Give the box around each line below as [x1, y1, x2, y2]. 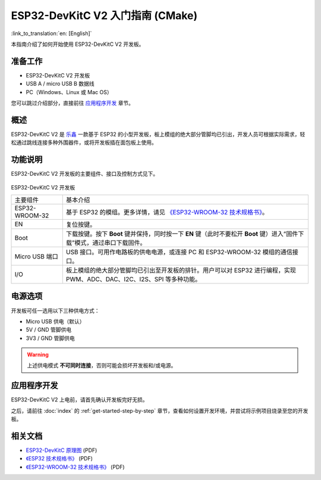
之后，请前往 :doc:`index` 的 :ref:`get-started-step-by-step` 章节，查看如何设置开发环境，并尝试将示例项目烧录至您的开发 [11, 407, 309, 414]
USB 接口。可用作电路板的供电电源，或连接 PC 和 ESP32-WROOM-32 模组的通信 [65, 248, 292, 256]
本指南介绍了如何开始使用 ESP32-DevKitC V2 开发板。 [11, 40, 144, 48]
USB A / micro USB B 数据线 [26, 80, 95, 88]
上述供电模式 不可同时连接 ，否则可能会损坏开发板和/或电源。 [27, 362, 177, 369]
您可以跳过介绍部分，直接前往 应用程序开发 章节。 [11, 99, 134, 107]
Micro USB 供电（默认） [26, 317, 85, 325]
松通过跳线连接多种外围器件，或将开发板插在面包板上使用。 [11, 139, 157, 146]
